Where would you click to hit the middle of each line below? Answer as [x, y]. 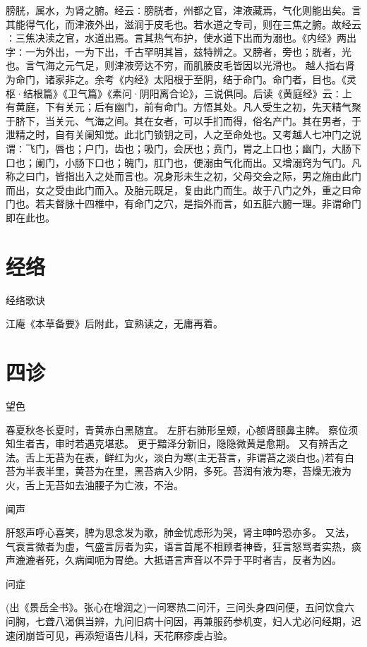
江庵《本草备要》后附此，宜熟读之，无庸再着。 [114, 323]
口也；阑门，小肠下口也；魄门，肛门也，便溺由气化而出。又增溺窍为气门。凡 [183, 162]
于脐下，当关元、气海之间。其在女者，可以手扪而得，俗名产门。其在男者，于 [183, 120]
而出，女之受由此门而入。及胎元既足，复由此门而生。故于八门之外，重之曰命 [183, 189]
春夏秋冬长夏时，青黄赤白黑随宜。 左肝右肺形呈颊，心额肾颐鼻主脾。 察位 [177, 429]
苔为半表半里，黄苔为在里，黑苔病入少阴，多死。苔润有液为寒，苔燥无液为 [179, 471]
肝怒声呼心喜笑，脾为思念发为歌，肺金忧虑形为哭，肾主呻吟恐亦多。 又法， [180, 532]
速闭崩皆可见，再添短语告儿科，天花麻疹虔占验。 [119, 635]
